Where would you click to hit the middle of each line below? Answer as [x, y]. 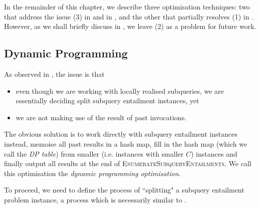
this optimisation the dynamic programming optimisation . [92, 173]
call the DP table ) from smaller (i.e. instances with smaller [94, 153]
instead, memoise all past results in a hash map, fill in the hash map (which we [126, 143]
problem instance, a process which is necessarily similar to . [95, 199]
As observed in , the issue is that [54, 74]
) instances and [214, 153]
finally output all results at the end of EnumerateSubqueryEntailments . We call [128, 163]
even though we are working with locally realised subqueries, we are [120, 91]
